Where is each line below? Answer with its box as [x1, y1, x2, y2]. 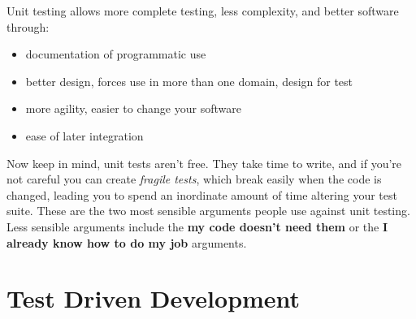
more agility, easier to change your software [25, 100, 241, 117]
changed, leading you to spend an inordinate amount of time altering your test [6, 186, 397, 203]
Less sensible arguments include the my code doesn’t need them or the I [6, 218, 388, 235]
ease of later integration [25, 127, 144, 144]
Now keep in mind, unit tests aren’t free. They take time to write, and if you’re [6, 154, 402, 171]
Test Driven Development [6, 282, 301, 315]
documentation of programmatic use [25, 45, 206, 63]
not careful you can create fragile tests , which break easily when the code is [6, 170, 382, 188]
